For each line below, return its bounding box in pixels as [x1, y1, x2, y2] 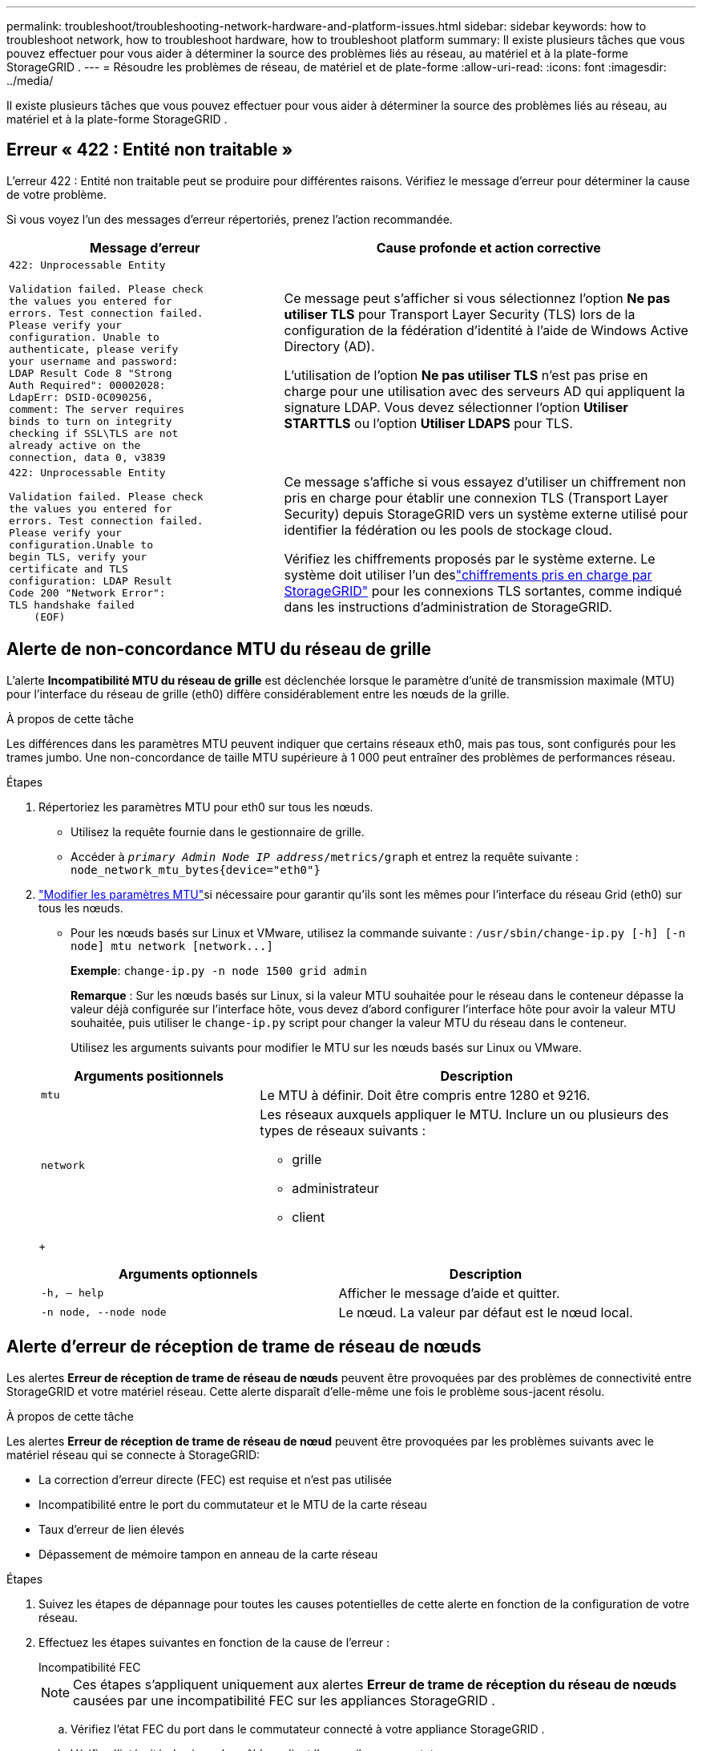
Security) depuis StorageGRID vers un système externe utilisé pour [284, 506, 688, 523]
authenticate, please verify [9, 342, 179, 355]
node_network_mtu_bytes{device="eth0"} [71, 863, 321, 876]
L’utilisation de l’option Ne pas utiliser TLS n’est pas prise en [284, 367, 648, 384]
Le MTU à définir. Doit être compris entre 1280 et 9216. [260, 1086, 591, 1103]
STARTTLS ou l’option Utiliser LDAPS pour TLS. [284, 415, 573, 432]
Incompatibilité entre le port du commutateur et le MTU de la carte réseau [38, 1497, 427, 1511]
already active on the [9, 439, 141, 451]
